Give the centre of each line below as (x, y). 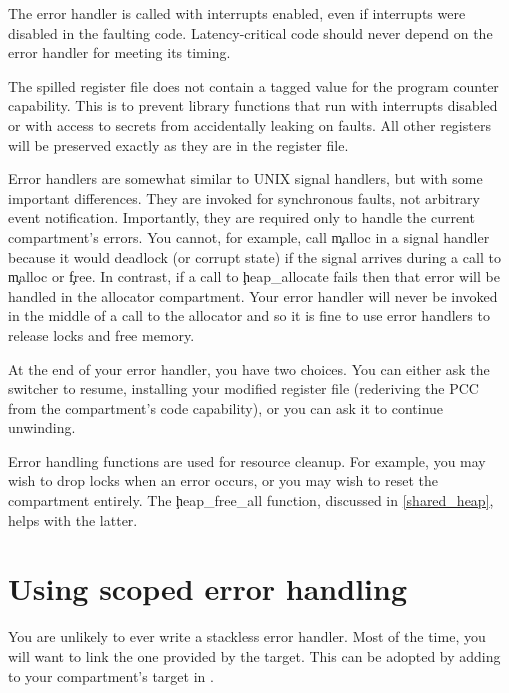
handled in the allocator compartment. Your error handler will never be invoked (253, 295)
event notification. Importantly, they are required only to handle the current (241, 217)
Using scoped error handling (208, 588)
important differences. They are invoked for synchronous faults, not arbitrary (244, 197)
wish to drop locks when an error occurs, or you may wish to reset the (223, 480)
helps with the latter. (73, 519)
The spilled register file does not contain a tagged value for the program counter (253, 85)
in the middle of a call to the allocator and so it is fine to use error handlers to (249, 315)
